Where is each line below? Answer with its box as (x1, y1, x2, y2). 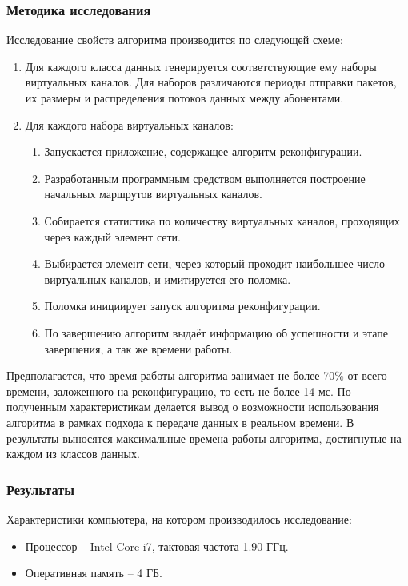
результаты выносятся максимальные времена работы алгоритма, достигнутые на (6, 429, 402, 446)
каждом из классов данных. (6, 445, 140, 462)
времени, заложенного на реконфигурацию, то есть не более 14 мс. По (6, 382, 351, 399)
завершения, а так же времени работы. (44, 340, 233, 357)
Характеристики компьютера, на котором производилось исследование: (6, 510, 352, 527)
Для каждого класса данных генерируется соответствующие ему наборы (25, 58, 377, 74)
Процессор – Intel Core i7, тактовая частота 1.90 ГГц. (25, 537, 289, 554)
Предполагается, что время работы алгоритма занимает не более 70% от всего (6, 367, 387, 384)
